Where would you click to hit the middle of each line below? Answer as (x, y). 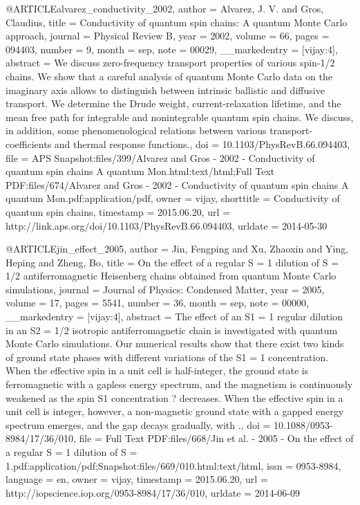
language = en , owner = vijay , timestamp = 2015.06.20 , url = (137, 479)
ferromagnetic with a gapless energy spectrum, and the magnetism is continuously (179, 384)
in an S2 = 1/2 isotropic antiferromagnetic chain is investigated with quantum (172, 330)
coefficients (29, 144)
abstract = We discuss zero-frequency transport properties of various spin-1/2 (170, 63)
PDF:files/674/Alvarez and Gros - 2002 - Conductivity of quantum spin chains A (177, 184)
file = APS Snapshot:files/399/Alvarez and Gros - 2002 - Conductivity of (160, 157)
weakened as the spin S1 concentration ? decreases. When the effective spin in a (174, 397)
